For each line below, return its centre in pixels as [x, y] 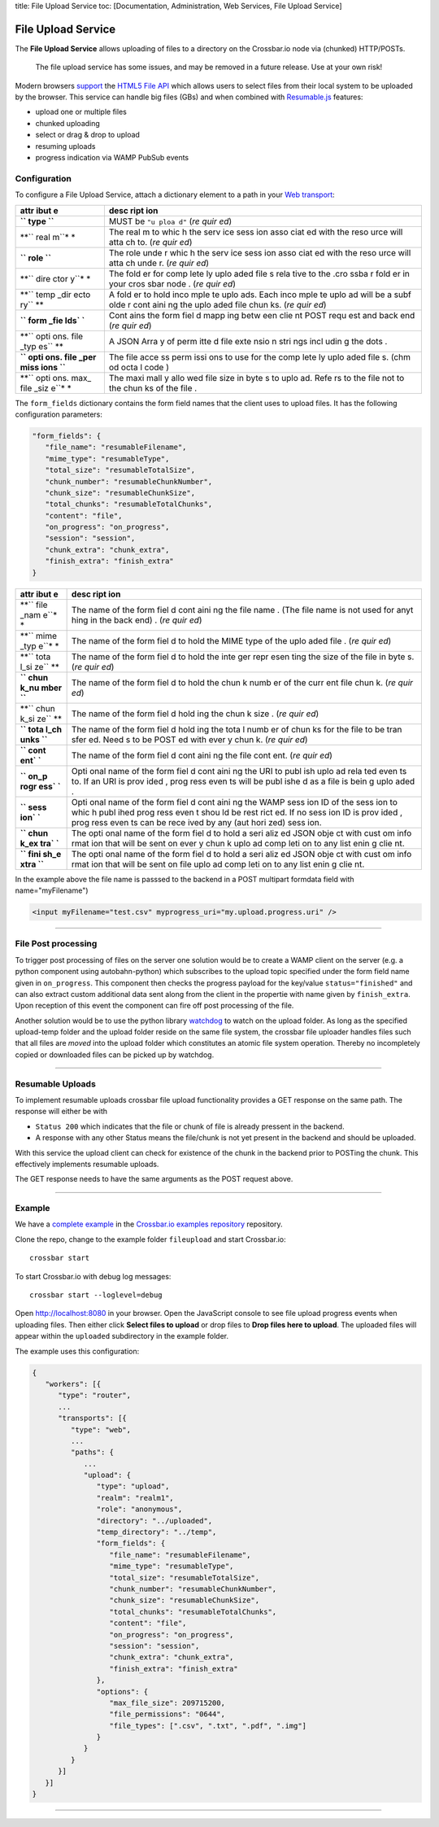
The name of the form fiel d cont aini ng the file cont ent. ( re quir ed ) [202, 755]
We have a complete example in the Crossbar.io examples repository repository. [149, 1224]
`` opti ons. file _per [58, 356]
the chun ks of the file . [153, 388]
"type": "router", [95, 1395]
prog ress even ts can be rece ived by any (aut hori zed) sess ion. [196, 822]
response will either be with [61, 1112]
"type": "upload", [133, 1486]
